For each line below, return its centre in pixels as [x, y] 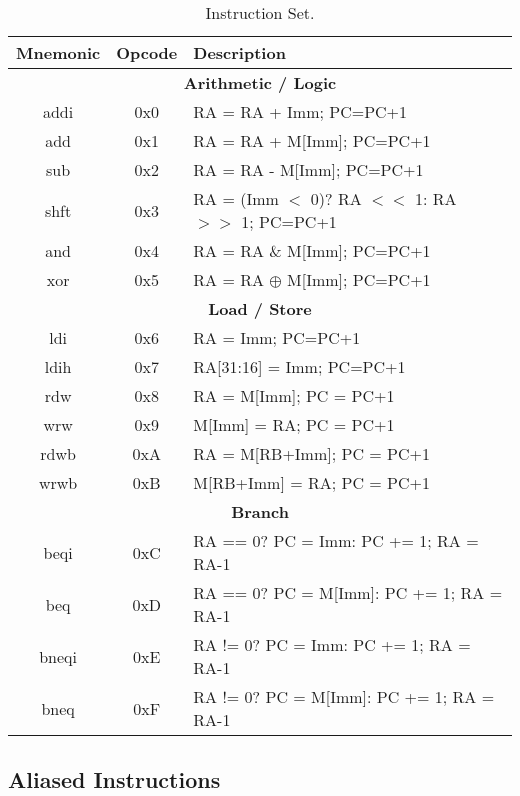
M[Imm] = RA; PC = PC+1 [294, 424]
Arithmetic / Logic [260, 82]
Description [239, 52]
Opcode [147, 52]
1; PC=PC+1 [289, 221]
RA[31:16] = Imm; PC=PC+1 [299, 366]
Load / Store [260, 308]
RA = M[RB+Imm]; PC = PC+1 [311, 453]
